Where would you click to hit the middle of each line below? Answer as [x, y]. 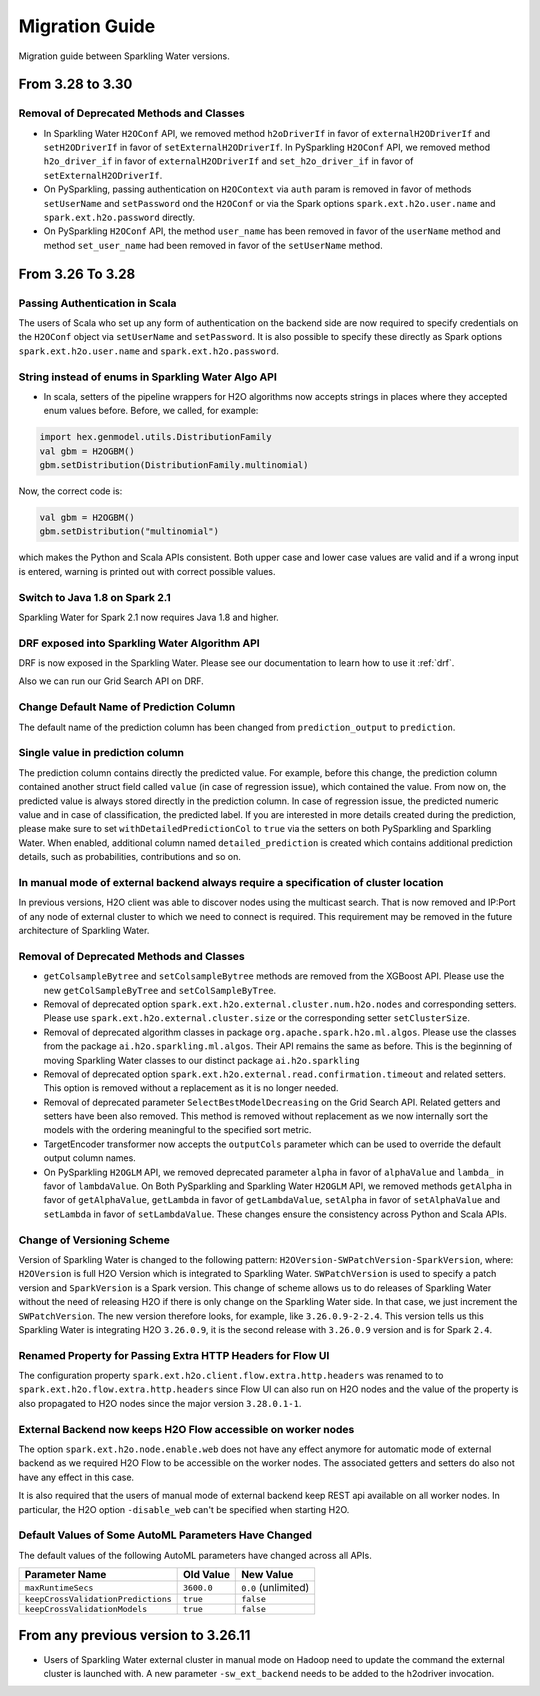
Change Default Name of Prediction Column [127, 707]
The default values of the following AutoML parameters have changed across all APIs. [195, 1555]
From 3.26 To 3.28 [77, 273]
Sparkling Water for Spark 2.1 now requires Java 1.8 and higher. [148, 617]
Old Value [206, 1575]
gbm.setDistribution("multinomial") [129, 531]
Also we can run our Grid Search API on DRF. [111, 681]
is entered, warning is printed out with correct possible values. [147, 571]
